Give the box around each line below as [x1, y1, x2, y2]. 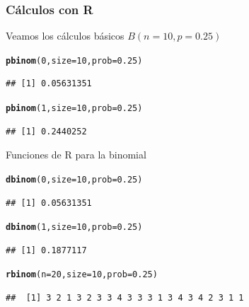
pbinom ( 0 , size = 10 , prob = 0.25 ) [6, 55, 143, 66]
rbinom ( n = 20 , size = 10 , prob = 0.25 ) [6, 270, 158, 280]
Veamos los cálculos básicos [6, 28, 124, 43]
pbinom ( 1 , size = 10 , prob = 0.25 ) [6, 103, 143, 114]
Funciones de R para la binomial [6, 147, 146, 162]
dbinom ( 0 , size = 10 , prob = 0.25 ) [6, 174, 143, 185]
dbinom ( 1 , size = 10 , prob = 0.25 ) [6, 222, 143, 233]
